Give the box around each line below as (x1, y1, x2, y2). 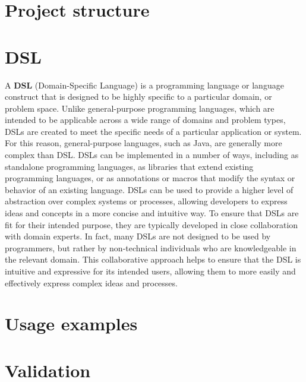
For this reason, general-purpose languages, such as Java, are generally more (5, 137, 282, 149)
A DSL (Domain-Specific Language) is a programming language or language (5, 78, 284, 91)
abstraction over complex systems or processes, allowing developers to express (5, 195, 288, 207)
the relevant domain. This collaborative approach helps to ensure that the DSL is (5, 253, 301, 266)
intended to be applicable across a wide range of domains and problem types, (5, 113, 286, 126)
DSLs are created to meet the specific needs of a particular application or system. (5, 125, 302, 137)
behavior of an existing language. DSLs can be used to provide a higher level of (5, 183, 294, 195)
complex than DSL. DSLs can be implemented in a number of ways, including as (5, 149, 299, 161)
